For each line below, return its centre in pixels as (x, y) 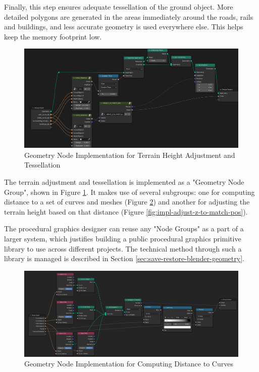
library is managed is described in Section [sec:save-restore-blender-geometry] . (124, 258)
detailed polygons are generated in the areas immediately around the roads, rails (129, 16)
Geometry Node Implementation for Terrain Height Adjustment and (130, 155)
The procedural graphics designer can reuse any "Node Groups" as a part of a (124, 229)
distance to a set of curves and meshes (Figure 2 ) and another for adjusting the (127, 202)
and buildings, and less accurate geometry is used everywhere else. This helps (124, 27)
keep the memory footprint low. (53, 36)
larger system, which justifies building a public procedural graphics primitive (123, 238)
